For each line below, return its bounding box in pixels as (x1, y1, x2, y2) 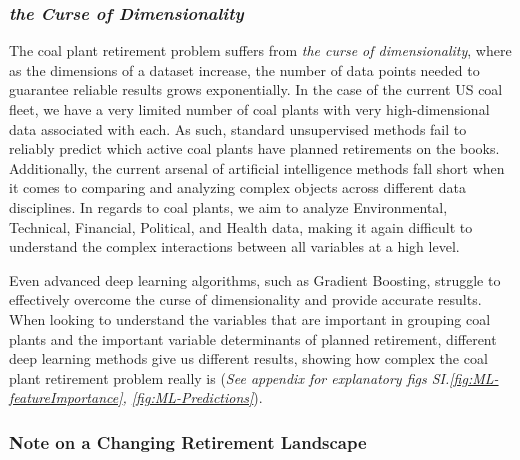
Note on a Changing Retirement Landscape (9, 429, 367, 454)
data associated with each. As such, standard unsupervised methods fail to (9, 118, 467, 139)
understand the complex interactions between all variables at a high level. (9, 236, 460, 257)
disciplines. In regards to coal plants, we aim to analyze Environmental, (9, 196, 448, 217)
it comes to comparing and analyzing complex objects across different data (9, 177, 466, 198)
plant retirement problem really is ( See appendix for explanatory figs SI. (9, 367, 450, 388)
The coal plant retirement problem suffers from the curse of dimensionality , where (9, 40, 512, 61)
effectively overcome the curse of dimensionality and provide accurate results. (9, 289, 482, 310)
